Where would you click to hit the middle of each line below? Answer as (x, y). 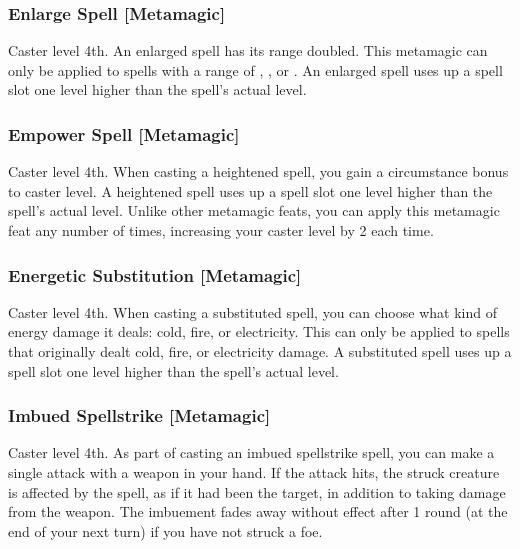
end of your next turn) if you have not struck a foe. (165, 530)
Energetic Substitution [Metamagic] (155, 274)
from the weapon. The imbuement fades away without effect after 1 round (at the (258, 511)
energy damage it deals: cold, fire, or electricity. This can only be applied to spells (259, 331)
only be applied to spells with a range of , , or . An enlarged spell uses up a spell (255, 69)
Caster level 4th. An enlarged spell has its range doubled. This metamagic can (248, 50)
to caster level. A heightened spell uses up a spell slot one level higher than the (250, 190)
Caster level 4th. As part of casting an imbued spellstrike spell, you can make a (251, 452)
